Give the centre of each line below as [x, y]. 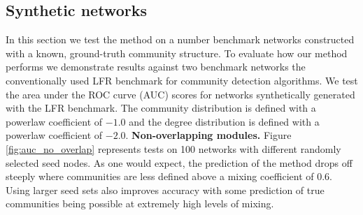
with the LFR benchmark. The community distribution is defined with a [161, 108]
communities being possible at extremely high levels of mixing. [140, 203]
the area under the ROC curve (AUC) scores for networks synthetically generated [180, 94]
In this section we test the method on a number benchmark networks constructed [180, 39]
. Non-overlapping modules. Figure [208, 135]
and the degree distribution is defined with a [224, 121]
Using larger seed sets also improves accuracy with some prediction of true [165, 190]
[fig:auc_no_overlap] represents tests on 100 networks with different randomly [173, 148]
